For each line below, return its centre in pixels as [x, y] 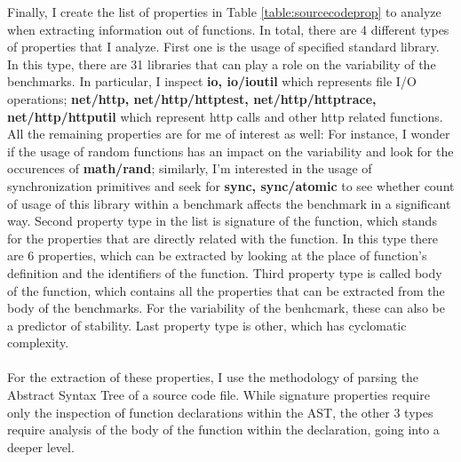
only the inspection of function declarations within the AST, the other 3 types [220, 412]
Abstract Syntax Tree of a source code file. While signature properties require [219, 395]
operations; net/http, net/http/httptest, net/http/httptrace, [192, 98]
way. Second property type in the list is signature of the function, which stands [222, 221]
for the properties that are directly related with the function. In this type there [223, 238]
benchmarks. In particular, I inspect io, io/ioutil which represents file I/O [212, 81]
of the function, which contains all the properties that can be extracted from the [226, 290]
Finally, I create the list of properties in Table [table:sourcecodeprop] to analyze [224, 12]
